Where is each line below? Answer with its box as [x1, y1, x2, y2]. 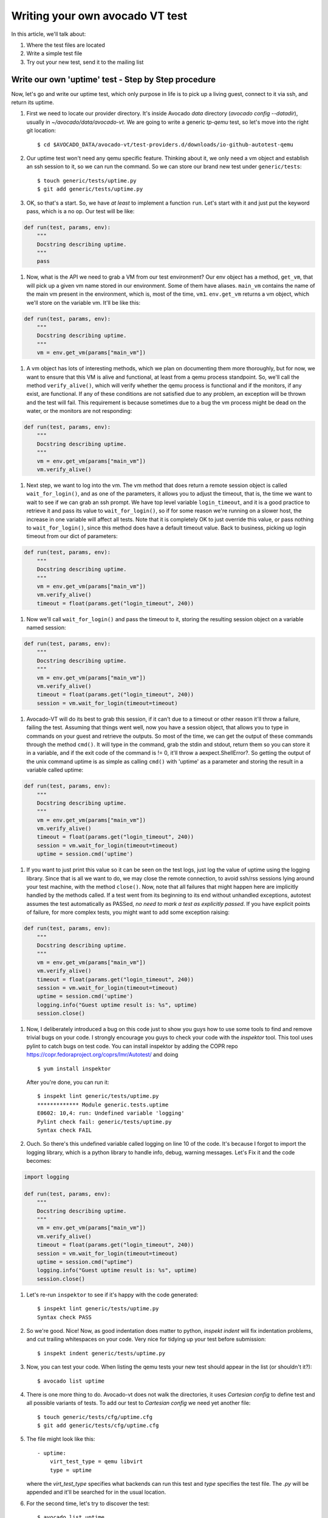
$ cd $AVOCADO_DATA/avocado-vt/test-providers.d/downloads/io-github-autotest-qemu [37, 141, 294, 148]
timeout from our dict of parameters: [26, 533, 118, 540]
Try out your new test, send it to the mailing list [26, 58, 144, 66]
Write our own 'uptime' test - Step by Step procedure [11, 74, 216, 84]
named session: [26, 624, 66, 631]
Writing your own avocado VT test [11, 9, 188, 22]
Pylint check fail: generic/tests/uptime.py [37, 1118, 173, 1125]
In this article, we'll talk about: [11, 30, 86, 38]
